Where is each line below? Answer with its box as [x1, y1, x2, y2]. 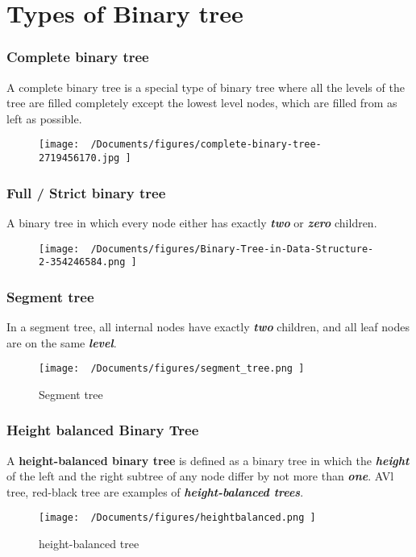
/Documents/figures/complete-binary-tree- [90, 139, 322, 151]
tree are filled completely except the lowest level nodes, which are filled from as [6, 94, 397, 111]
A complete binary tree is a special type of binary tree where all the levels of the [6, 78, 405, 95]
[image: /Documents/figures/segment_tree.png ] [39, 363, 305, 375]
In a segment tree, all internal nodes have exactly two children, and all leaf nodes [6, 318, 410, 335]
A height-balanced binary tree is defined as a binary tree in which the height [6, 451, 410, 468]
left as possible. [6, 110, 82, 127]
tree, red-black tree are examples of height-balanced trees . [6, 483, 304, 500]
